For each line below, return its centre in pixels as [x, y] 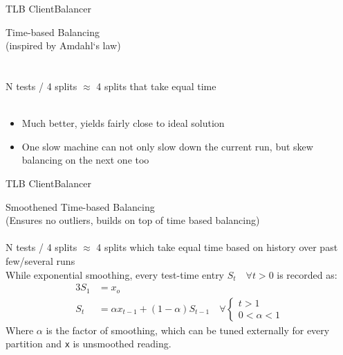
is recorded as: [307, 274]
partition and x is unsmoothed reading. [89, 344]
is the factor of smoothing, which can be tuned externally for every [188, 330]
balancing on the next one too [85, 160]
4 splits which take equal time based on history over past [217, 247]
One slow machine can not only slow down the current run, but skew [167, 146]
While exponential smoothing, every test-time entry [115, 274]
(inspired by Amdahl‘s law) [63, 45]
